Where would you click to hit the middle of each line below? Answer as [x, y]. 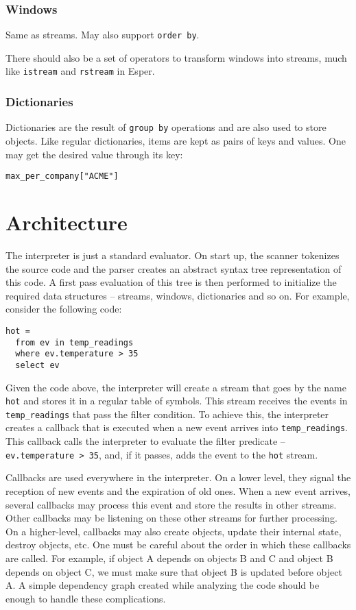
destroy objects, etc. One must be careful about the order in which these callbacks [178, 545]
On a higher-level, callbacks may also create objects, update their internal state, [174, 531]
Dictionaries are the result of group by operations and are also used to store [166, 127]
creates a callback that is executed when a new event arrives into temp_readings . [177, 427]
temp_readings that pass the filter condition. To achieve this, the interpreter [167, 414]
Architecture [67, 222]
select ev [37, 365]
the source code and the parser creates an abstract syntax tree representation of [174, 268]
